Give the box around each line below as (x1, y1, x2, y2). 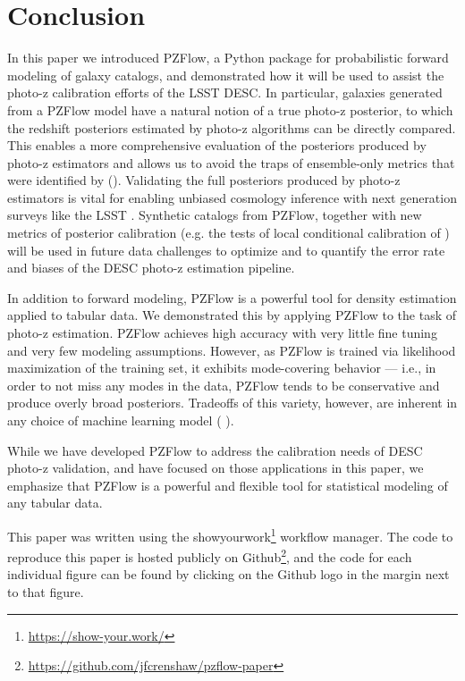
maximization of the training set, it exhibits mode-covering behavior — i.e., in (7, 358, 436, 377)
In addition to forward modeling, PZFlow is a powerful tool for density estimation (7, 288, 457, 307)
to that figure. (7, 583, 84, 601)
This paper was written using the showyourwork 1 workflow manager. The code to (7, 524, 453, 545)
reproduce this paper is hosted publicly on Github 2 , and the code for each (7, 545, 412, 566)
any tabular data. (7, 493, 103, 512)
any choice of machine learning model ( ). (7, 411, 234, 429)
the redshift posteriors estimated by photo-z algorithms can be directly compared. (7, 118, 456, 137)
